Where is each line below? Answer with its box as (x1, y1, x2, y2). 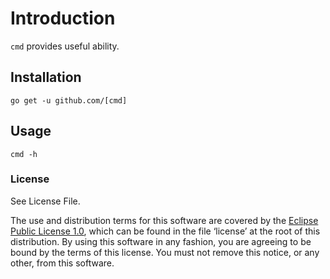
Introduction (10, 7, 116, 30)
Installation (10, 69, 82, 86)
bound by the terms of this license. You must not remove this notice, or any (10, 246, 320, 258)
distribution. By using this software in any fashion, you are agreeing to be (10, 235, 312, 247)
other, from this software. (10, 257, 115, 269)
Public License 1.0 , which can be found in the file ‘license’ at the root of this (10, 225, 321, 237)
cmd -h (10, 149, 38, 159)
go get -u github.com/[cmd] (10, 95, 128, 106)
